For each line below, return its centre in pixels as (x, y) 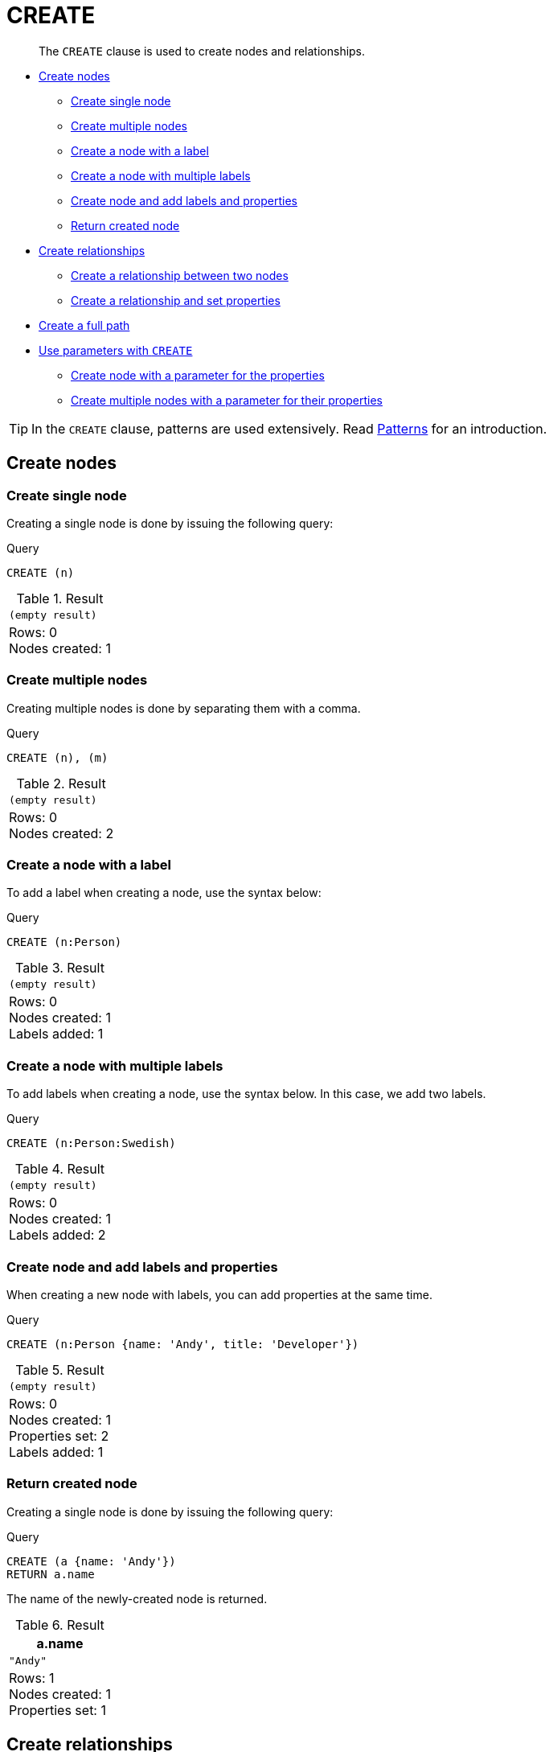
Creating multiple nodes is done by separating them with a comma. (184, 708)
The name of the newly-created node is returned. (137, 1598)
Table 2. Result (61, 783)
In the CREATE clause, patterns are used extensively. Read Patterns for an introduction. (289, 428)
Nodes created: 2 (61, 833)
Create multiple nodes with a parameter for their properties (227, 400)
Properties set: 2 (59, 1435)
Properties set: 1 (57, 1710)
